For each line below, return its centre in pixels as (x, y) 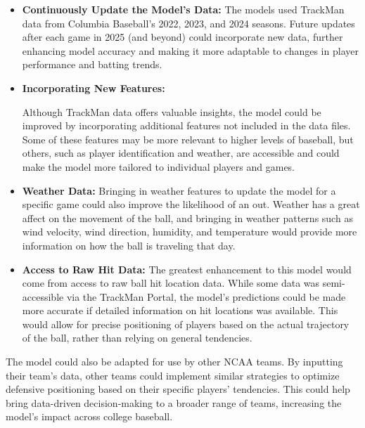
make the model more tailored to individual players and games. (159, 166)
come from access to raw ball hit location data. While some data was (171, 283)
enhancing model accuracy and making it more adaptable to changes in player (190, 50)
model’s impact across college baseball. (89, 416)
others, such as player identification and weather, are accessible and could (181, 153)
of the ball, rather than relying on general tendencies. (137, 338)
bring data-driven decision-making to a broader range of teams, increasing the (174, 402)
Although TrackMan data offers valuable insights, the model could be (172, 111)
